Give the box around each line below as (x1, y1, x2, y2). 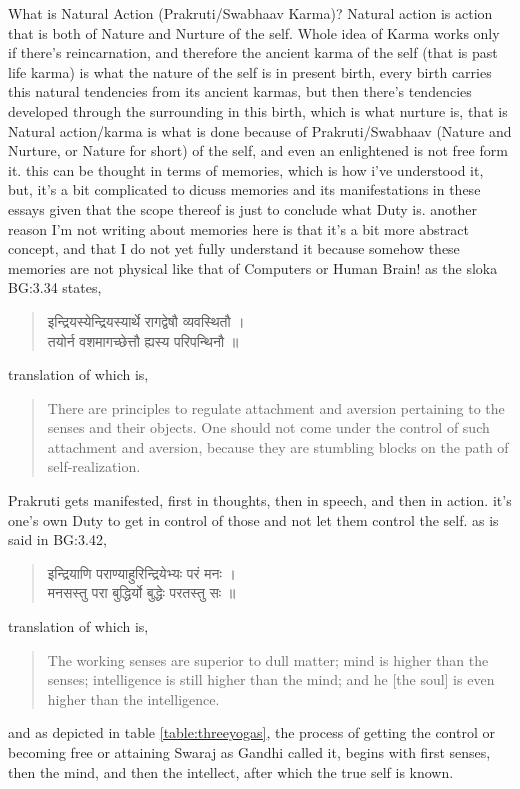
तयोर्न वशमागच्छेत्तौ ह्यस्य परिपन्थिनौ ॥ (47, 330, 239, 351)
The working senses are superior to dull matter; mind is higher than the (47, 649, 489, 670)
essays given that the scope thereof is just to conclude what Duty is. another (8, 198, 477, 219)
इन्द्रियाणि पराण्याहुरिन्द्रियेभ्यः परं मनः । (47, 562, 236, 583)
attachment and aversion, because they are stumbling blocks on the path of (47, 436, 509, 457)
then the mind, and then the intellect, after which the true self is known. (8, 761, 454, 782)
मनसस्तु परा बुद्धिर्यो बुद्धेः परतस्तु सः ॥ (47, 582, 236, 603)
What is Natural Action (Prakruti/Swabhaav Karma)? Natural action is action (8, 3, 493, 23)
